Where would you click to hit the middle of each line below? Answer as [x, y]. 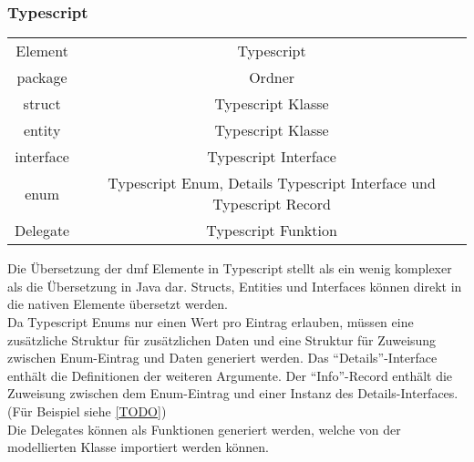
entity [42, 130]
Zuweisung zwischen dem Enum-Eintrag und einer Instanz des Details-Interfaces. [233, 393]
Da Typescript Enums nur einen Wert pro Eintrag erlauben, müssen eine [211, 322]
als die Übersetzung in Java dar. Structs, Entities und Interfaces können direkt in [235, 286]
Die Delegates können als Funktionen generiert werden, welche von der [204, 429]
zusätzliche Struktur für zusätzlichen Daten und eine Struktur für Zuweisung [222, 339]
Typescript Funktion [272, 231]
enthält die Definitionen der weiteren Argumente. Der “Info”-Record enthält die [230, 375]
